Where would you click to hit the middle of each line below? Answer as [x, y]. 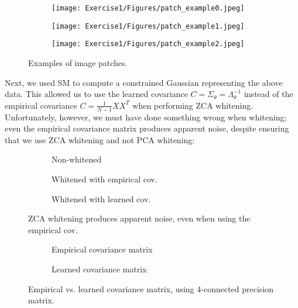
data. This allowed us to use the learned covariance [96, 94]
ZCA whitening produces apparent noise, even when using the [139, 218]
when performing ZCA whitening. [193, 105]
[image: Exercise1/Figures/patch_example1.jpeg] [148, 26]
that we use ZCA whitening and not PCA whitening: [100, 139]
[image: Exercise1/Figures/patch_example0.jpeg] [148, 8]
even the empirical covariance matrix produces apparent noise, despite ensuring [147, 128]
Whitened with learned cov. [101, 198]
